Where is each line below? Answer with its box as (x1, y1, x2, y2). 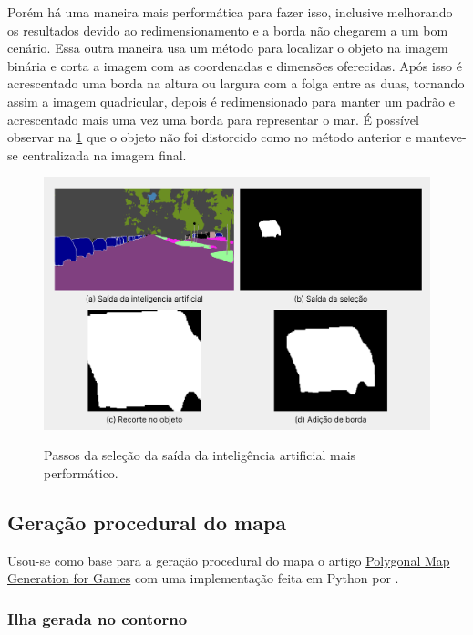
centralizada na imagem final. (22, 145, 187, 164)
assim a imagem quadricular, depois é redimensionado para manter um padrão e (7, 91, 455, 110)
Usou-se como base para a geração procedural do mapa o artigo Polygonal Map (7, 550, 450, 569)
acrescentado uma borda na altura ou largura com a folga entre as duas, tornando (7, 74, 465, 93)
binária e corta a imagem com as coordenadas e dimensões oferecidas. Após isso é (7, 56, 462, 75)
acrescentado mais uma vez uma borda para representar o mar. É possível (7, 109, 419, 128)
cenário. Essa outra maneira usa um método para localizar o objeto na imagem (7, 38, 448, 57)
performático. (44, 463, 118, 482)
